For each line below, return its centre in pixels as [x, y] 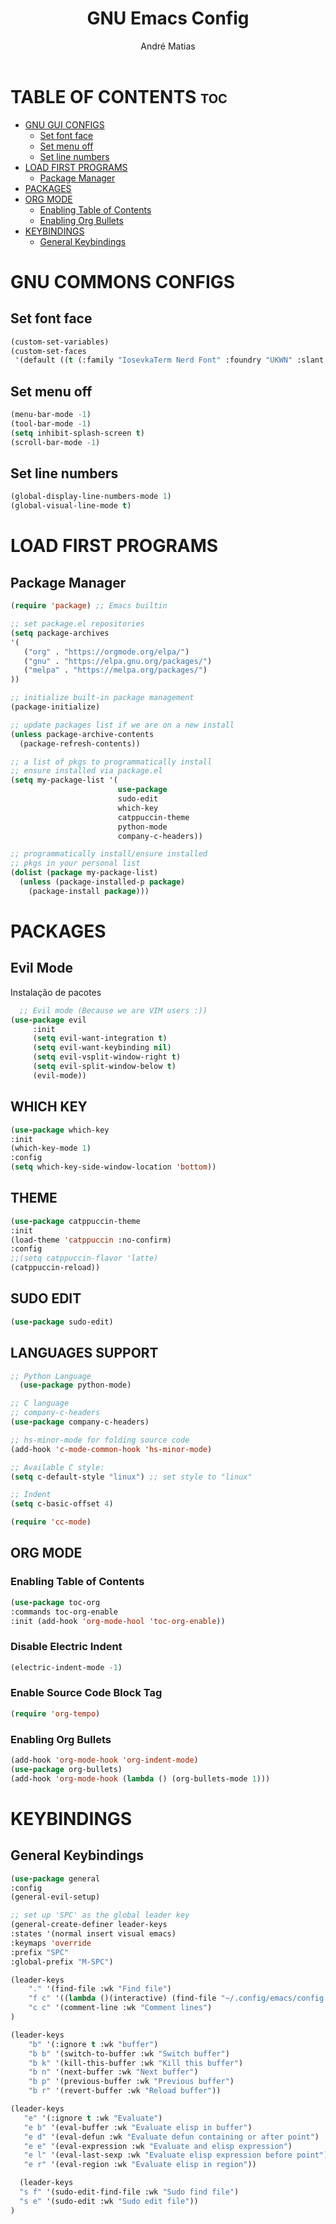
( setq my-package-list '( [64, 780]
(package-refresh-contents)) [80, 743]
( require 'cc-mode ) [51, 1522]
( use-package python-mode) [75, 1385]
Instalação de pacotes [56, 992]
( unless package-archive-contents [82, 734]
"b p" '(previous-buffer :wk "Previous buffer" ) [131, 2082]
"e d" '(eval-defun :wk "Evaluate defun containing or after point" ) [171, 2137]
